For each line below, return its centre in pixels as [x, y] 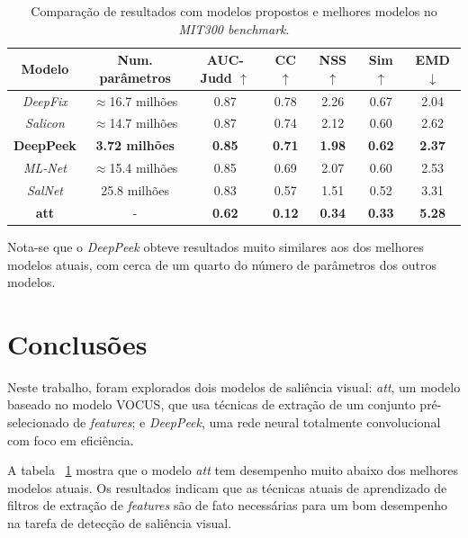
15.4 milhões [144, 168]
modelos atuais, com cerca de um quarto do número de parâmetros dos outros [222, 264]
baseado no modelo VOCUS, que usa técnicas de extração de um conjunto [211, 404]
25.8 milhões [135, 190]
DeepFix [45, 100]
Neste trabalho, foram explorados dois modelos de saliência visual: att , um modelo [234, 386]
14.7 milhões [144, 123]
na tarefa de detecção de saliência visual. [120, 523]
